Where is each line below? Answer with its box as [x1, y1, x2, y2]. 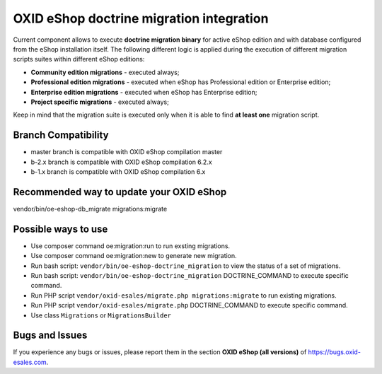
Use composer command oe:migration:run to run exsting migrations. [30, 241, 230, 250]
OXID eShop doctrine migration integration [13, 11, 269, 26]
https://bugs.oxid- [308, 348, 361, 356]
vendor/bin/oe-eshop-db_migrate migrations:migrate [13, 204, 168, 213]
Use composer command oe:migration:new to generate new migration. [30, 252, 237, 260]
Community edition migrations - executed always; [30, 68, 180, 76]
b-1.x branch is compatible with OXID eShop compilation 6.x [30, 167, 206, 176]
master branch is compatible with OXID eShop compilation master [30, 148, 223, 156]
